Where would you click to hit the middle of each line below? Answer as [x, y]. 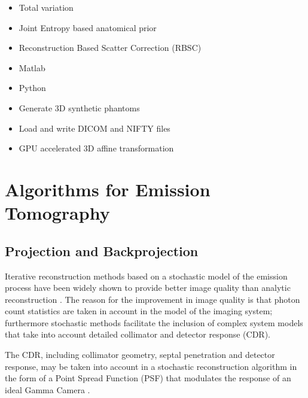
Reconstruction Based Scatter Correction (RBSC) [110, 48]
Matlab [32, 67]
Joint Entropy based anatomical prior [88, 27]
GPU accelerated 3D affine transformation [96, 148]
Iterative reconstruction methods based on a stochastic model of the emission [146, 276]
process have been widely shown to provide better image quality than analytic [148, 288]
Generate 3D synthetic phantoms [79, 107]
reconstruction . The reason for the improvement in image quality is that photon [153, 299]
